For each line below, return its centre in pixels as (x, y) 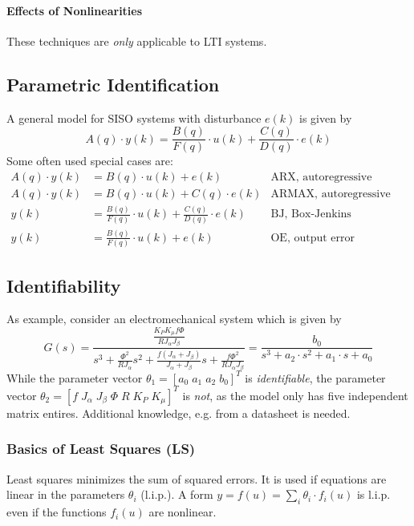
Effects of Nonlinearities (75, 10)
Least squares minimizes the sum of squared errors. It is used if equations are (197, 478)
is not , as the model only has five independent (295, 395)
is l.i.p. (373, 494)
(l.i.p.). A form (177, 494)
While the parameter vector (75, 377)
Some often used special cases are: (90, 161)
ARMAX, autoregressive (331, 194)
